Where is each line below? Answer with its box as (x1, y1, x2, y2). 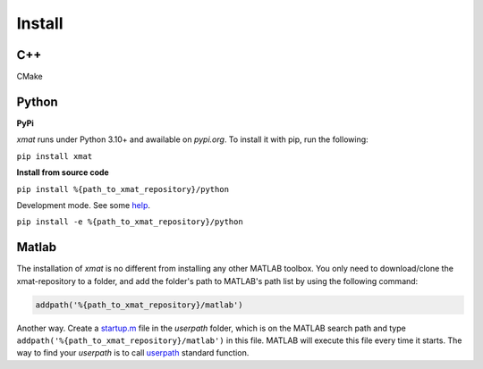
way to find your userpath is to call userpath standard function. (16, 348, 250, 358)
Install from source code (16, 167, 109, 178)
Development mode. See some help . (16, 199, 151, 210)
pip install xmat (16, 151, 93, 161)
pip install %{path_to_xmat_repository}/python (16, 184, 230, 194)
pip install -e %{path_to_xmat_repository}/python (16, 217, 243, 227)
